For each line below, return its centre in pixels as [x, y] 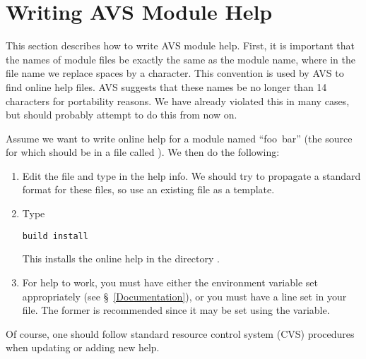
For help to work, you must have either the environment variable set [170, 282]
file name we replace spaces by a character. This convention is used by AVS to [175, 73]
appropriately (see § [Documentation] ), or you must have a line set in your [184, 296]
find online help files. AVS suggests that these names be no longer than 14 [166, 86]
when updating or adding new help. [83, 347]
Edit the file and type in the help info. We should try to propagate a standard [191, 175]
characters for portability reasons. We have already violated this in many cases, [178, 101]
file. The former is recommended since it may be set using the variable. [176, 310]
